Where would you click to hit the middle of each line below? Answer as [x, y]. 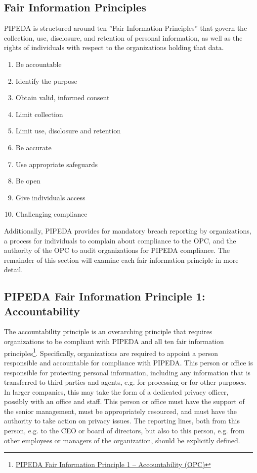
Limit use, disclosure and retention [68, 131]
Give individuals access [50, 197]
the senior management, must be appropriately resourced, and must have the [121, 411]
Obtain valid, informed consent [63, 97]
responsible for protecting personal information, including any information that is [127, 372]
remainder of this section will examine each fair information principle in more [121, 260]
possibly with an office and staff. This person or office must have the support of [124, 401]
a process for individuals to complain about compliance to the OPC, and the [120, 240]
